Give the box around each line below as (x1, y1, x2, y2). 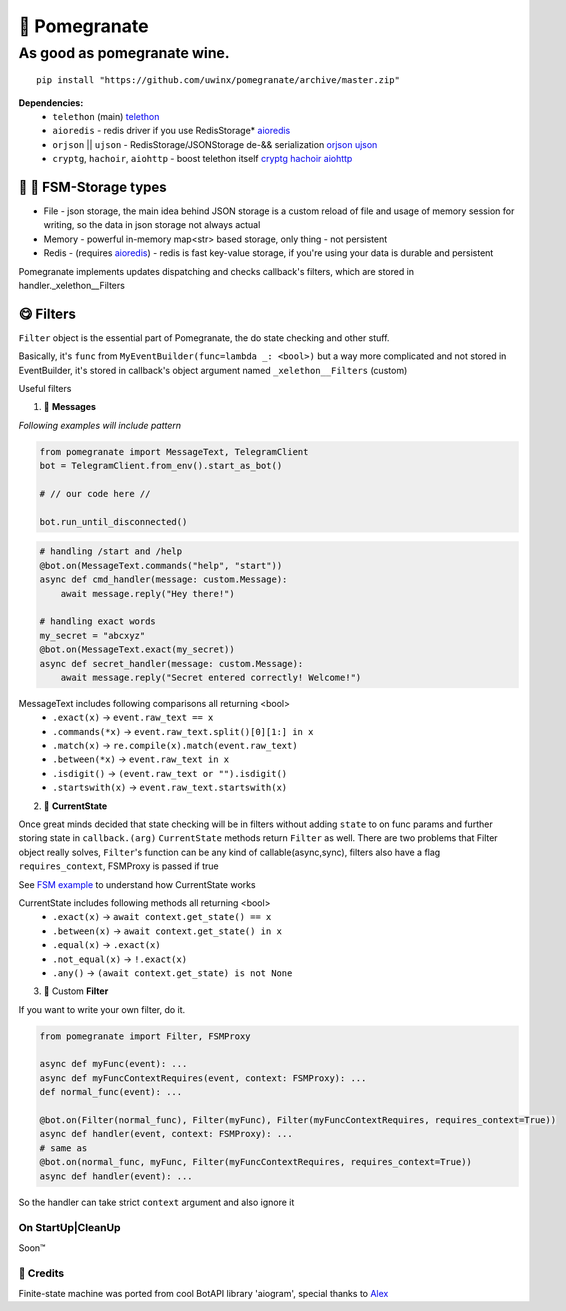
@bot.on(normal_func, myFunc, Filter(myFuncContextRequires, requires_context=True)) (39, 1156, 472, 1168)
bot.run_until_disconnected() (39, 516, 188, 527)
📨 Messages (43, 401, 97, 413)
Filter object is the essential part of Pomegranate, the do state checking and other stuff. (18, 331, 390, 344)
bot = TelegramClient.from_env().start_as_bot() (39, 460, 283, 472)
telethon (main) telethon (52, 110, 160, 122)
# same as (39, 1142, 88, 1154)
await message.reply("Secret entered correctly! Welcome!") (60, 671, 362, 683)
